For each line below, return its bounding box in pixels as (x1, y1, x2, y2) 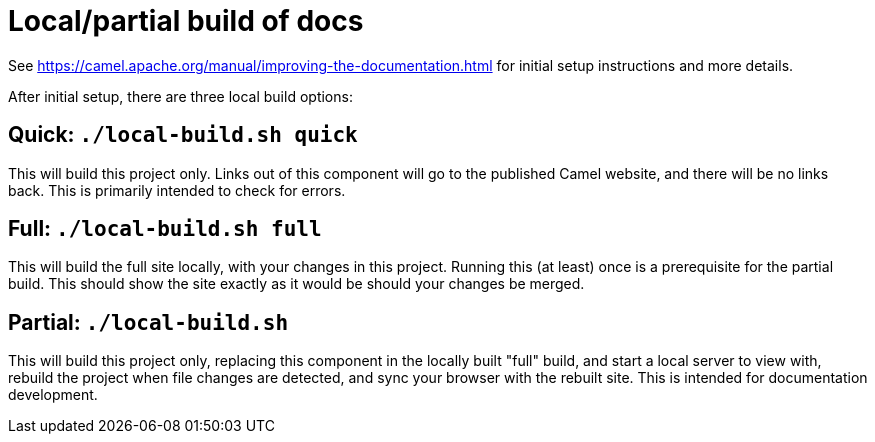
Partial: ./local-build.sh (8, 309, 289, 335)
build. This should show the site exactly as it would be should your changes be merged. (8, 275, 585, 293)
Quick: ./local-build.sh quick (8, 122, 358, 148)
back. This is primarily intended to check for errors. (8, 181, 346, 199)
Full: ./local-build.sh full (8, 216, 322, 242)
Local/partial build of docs (8, 4, 364, 38)
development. (8, 386, 98, 404)
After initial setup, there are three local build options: (8, 87, 353, 105)
